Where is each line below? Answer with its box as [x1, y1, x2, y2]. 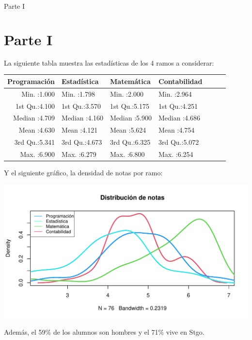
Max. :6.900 [20, 149, 55, 159]
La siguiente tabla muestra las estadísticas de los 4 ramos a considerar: [4, 57, 214, 68]
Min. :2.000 [110, 88, 143, 99]
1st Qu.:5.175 [110, 101, 150, 111]
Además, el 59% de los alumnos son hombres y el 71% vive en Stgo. [4, 327, 205, 337]
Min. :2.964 [158, 88, 192, 99]
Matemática [110, 76, 151, 86]
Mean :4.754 [158, 125, 195, 135]
